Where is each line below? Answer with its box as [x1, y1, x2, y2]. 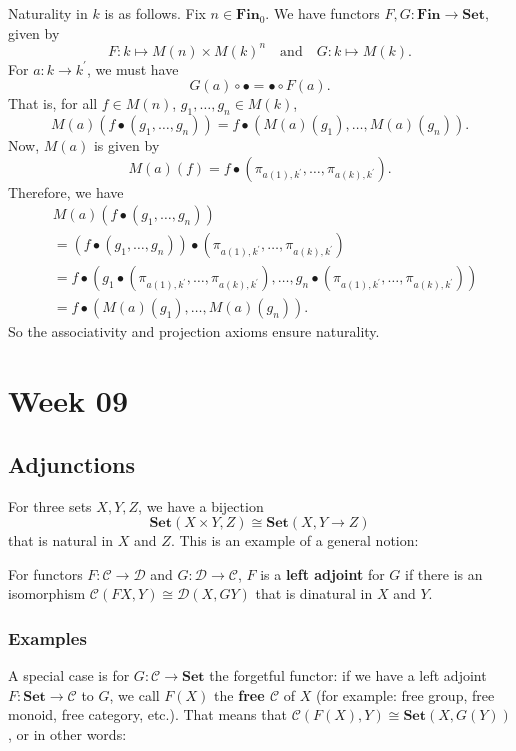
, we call [109, 684, 160, 705]
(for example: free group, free [315, 684, 495, 705]
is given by [93, 135, 160, 156]
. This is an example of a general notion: [170, 530, 419, 551]
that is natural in [8, 530, 114, 551]
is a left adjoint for [260, 563, 385, 584]
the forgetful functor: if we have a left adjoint [209, 665, 487, 686]
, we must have [86, 58, 179, 79]
